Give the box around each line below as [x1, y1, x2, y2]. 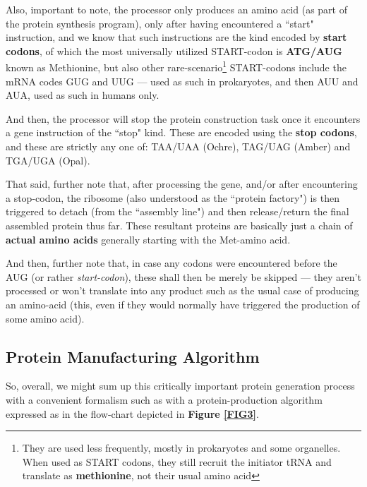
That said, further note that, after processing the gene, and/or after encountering [6, 176, 358, 191]
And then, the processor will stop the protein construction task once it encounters [6, 111, 361, 126]
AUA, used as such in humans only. [6, 88, 160, 102]
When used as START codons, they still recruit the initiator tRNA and [22, 454, 332, 469]
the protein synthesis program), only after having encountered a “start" [6, 16, 314, 30]
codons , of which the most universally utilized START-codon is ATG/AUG [6, 43, 342, 58]
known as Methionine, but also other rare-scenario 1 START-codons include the [6, 58, 347, 75]
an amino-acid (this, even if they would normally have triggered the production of [6, 296, 360, 311]
